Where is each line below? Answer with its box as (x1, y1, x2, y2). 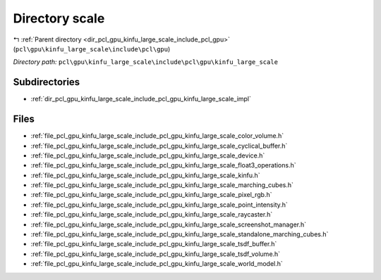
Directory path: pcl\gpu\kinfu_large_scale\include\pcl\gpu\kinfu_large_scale (13, 58, 279, 66)
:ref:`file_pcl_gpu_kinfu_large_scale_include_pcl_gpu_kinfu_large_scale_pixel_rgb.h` (30, 191, 272, 199)
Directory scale (13, 11, 105, 26)
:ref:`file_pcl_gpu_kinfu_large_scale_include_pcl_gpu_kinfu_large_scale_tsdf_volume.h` (30, 250, 281, 258)
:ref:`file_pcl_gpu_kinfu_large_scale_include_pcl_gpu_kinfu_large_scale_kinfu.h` (30, 171, 260, 179)
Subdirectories (13, 76, 80, 88)
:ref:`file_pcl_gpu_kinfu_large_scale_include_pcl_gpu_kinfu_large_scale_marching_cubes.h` (30, 181, 294, 189)
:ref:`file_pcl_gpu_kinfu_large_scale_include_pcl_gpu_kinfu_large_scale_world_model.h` (30, 260, 284, 268)
